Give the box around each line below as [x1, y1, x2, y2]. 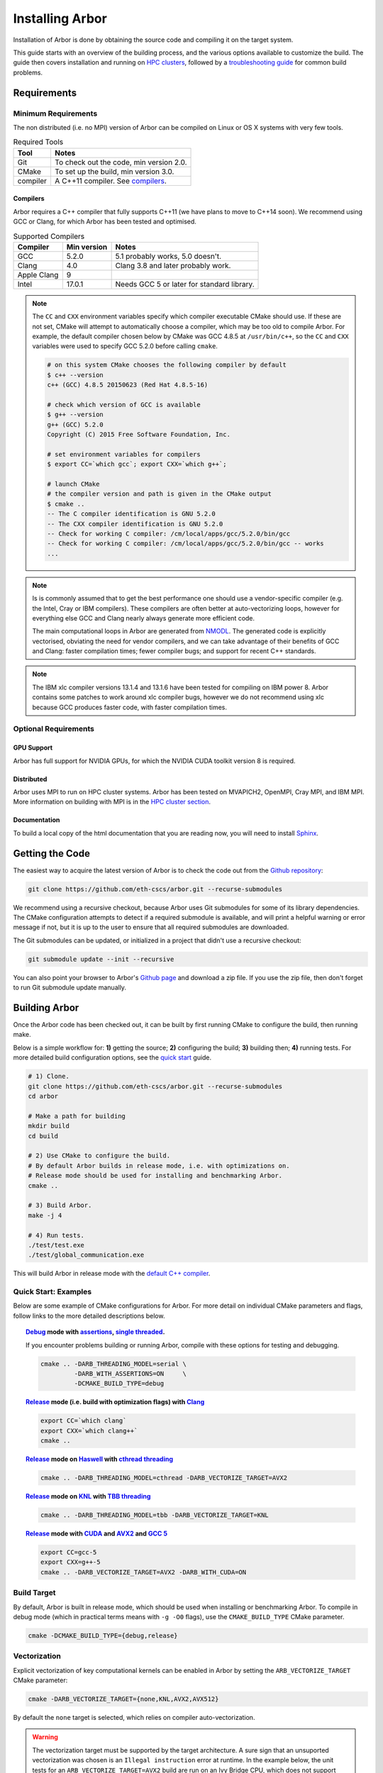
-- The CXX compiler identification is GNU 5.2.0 [47, 520, 223, 528]
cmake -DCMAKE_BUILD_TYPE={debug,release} [28, 1631, 178, 1640]
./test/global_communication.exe [28, 1251, 145, 1259]
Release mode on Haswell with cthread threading [26, 1455, 174, 1464]
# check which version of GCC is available [47, 401, 201, 408]
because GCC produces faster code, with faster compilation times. [32, 703, 227, 711]
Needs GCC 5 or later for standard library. [115, 279, 255, 289]
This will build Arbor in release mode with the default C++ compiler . [13, 1269, 211, 1278]
